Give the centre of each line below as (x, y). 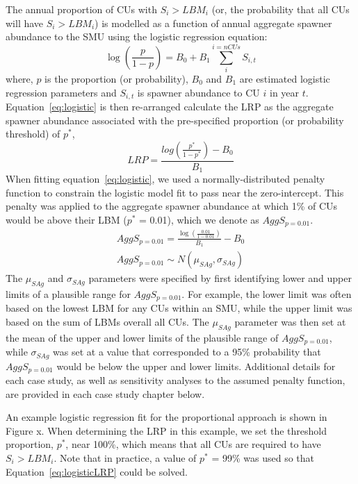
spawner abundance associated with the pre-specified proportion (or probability (175, 120)
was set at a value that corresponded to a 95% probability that (187, 352)
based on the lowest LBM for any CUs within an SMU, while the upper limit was (179, 308)
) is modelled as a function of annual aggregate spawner (213, 23)
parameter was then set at (290, 321)
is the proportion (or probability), (116, 78)
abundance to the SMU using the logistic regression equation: (137, 36)
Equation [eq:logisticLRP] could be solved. (97, 471)
